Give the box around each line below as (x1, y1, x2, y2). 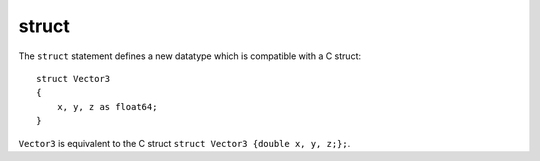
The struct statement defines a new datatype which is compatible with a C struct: (18, 50, 362, 62)
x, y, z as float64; (56, 101, 158, 112)
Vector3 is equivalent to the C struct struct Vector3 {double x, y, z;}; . (18, 137, 351, 149)
